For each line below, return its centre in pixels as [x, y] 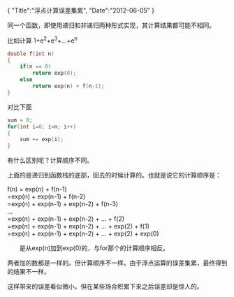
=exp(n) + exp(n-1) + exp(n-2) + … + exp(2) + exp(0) [83, 234]
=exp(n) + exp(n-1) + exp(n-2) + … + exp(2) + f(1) [79, 226]
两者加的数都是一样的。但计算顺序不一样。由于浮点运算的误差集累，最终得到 [117, 263]
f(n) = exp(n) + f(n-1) [37, 189]
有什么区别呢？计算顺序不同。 [50, 160]
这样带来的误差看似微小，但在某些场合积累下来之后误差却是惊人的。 [105, 287]
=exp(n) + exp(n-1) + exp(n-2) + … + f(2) [66, 219]
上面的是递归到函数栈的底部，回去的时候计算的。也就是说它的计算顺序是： [114, 175]
